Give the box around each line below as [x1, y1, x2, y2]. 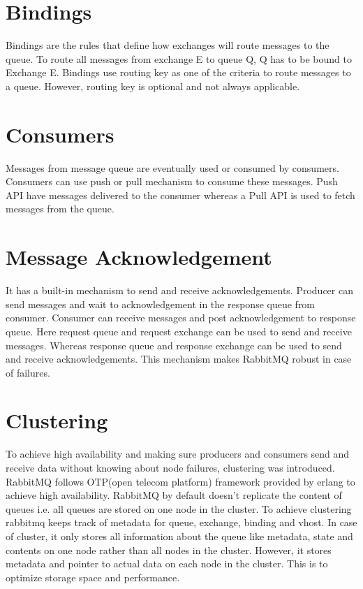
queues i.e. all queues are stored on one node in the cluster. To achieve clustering [6, 501, 352, 516]
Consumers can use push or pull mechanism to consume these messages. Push [6, 174, 338, 189]
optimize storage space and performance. [6, 569, 180, 584]
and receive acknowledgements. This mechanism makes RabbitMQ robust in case [6, 351, 352, 366]
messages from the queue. [6, 201, 114, 216]
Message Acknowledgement [6, 242, 272, 271]
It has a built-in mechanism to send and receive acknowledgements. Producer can [6, 283, 353, 298]
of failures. [6, 365, 50, 379]
